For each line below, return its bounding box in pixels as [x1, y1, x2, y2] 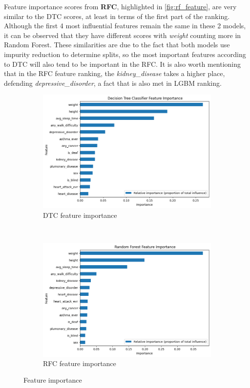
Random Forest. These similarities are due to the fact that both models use [4, 39, 230, 50]
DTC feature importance [43, 210, 117, 220]
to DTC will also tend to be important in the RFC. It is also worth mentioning [4, 58, 241, 69]
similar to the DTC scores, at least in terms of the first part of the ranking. [4, 11, 230, 21]
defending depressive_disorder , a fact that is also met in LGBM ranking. [4, 78, 222, 88]
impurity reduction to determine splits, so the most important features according [4, 49, 246, 59]
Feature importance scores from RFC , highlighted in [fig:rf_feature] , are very [4, 1, 237, 11]
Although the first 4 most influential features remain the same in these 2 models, [4, 20, 246, 31]
